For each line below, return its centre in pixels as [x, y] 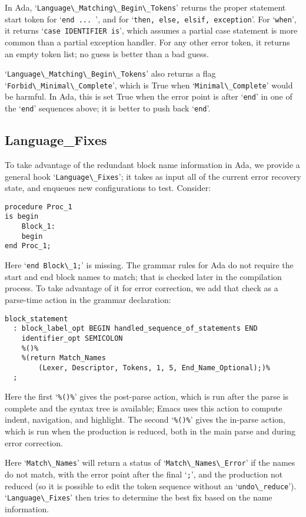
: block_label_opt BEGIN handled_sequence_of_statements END [135, 329]
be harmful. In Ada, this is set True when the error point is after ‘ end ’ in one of [149, 96]
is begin [22, 217]
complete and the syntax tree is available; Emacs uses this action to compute [144, 408]
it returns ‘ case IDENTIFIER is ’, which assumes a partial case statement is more [151, 30]
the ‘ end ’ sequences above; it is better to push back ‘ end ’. [108, 108]
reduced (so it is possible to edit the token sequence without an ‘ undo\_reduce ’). [151, 485]
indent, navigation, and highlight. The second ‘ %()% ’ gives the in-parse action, [145, 419]
